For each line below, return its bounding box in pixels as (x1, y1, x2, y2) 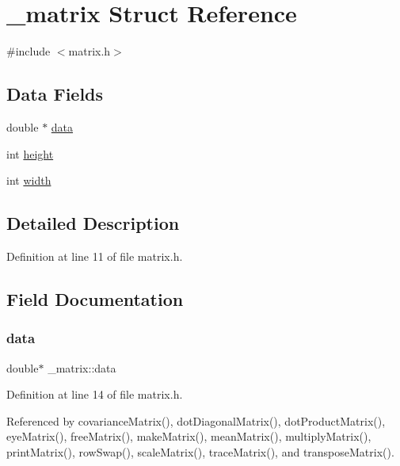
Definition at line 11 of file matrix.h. (6, 247, 183, 264)
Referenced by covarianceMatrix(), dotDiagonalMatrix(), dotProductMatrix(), (6, 412, 386, 429)
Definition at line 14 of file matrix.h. (6, 386, 183, 403)
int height (6, 145, 54, 162)
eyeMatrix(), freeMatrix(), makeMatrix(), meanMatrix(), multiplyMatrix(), (6, 428, 371, 445)
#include (6, 43, 51, 59)
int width (6, 172, 51, 189)
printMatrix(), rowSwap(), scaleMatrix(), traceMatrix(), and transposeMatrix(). (6, 443, 394, 460)
